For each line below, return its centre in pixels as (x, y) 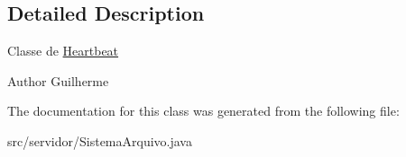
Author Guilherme (58, 80)
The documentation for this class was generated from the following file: (203, 111)
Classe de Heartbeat (63, 51)
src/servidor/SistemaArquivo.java (100, 140)
